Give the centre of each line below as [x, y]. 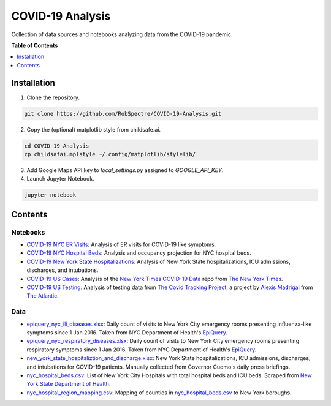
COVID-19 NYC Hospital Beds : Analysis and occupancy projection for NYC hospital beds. [139, 253]
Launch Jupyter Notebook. [60, 179]
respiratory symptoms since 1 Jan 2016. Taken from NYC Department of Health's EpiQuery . [142, 350]
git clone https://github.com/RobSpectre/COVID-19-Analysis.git [123, 114]
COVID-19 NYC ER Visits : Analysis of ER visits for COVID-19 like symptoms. [121, 244]
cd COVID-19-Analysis [57, 146]
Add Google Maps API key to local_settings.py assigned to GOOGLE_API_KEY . [125, 170]
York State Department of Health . [69, 384]
